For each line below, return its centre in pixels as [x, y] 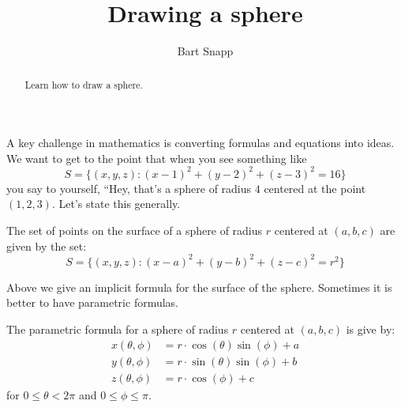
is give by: [371, 329]
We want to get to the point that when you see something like [157, 158]
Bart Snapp [205, 51]
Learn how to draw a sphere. [84, 84]
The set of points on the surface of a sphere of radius [135, 230]
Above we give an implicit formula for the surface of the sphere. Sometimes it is [199, 287]
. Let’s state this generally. [116, 204]
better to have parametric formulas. [93, 302]
